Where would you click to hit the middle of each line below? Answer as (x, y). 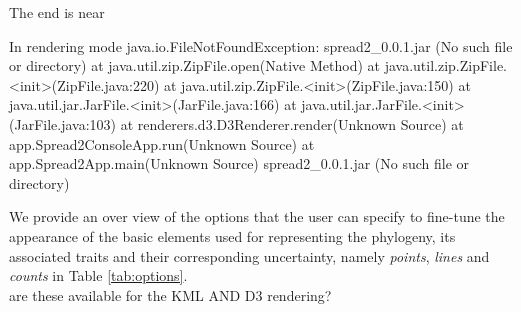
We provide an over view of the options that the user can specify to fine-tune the (257, 216)
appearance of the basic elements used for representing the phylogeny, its (232, 235)
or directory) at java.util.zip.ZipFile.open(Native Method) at (194, 65)
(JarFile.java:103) (63, 123)
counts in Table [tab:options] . (98, 275)
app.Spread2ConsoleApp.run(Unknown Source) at (162, 143)
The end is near (57, 12)
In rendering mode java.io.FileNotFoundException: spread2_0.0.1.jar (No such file (261, 45)
